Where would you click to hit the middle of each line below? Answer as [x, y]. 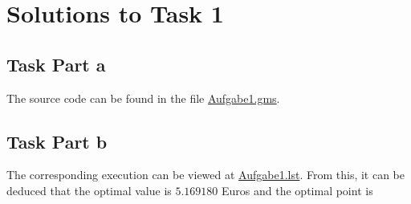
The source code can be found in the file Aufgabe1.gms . [143, 98]
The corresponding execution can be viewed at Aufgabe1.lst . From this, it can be [206, 175]
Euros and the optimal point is [297, 190]
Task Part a [56, 64]
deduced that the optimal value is [89, 190]
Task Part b [57, 141]
